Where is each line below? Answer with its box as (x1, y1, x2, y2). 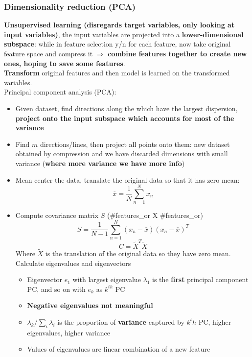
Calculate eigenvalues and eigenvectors (15, 258, 131, 268)
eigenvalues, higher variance (27, 327, 110, 337)
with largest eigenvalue (72, 274, 141, 285)
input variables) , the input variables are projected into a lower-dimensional (4, 29, 244, 39)
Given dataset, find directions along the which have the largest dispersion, (15, 103, 238, 113)
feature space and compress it (4, 48, 93, 58)
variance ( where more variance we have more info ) (15, 158, 185, 168)
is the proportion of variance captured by (57, 316, 184, 327)
